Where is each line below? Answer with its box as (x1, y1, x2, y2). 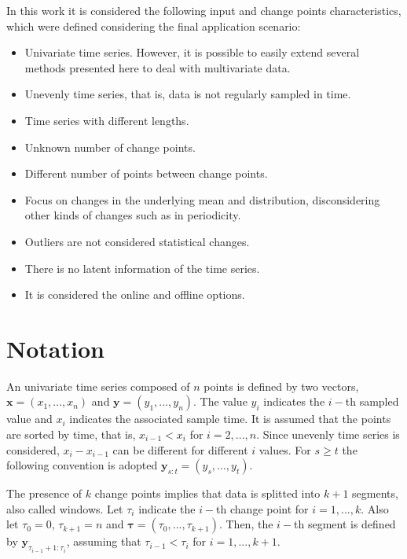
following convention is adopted (6, 457, 158, 473)
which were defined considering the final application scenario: (6, 17, 301, 34)
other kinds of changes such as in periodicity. (24, 207, 241, 223)
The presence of (6, 485, 82, 502)
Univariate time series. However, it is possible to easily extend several (24, 44, 360, 61)
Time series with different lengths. (24, 112, 189, 128)
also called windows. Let (6, 500, 123, 517)
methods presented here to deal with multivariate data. (24, 59, 291, 75)
